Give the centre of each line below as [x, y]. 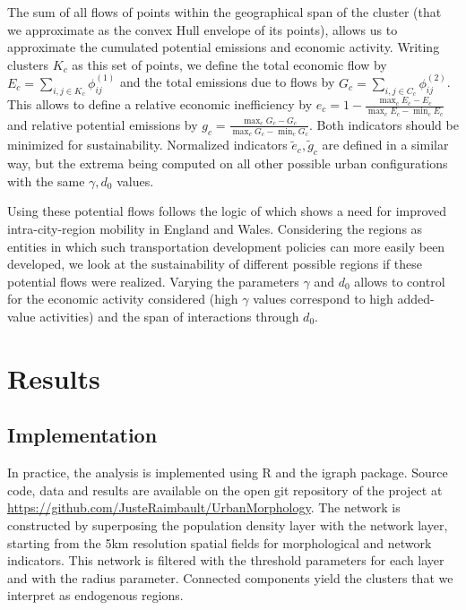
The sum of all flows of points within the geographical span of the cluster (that [224, 12]
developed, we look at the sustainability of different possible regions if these [215, 264]
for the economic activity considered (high [123, 299]
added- [416, 299]
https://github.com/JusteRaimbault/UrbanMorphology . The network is [204, 507]
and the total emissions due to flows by [227, 82]
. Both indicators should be [384, 124]
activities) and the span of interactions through [169, 316]
